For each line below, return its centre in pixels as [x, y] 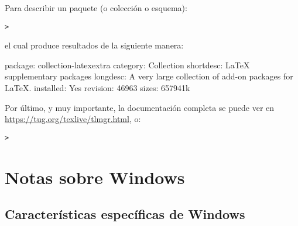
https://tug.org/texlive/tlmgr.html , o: [73, 119]
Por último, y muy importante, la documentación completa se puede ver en [140, 107]
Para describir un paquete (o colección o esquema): [96, 8]
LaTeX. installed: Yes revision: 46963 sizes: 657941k [97, 88]
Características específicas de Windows [125, 214]
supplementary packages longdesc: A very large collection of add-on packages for [149, 76]
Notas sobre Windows [95, 177]
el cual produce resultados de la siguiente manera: [94, 45]
